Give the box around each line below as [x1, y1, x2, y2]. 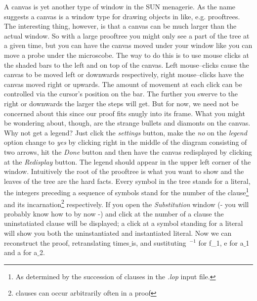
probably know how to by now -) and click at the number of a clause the [4, 208, 224, 218]
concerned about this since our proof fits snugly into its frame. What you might [4, 108, 245, 118]
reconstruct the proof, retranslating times [4, 237, 129, 248]
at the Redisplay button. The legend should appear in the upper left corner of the [4, 156, 251, 167]
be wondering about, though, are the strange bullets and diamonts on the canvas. [4, 118, 251, 128]
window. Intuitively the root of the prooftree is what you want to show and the [4, 166, 244, 176]
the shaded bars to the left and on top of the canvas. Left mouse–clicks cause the [4, 59, 249, 70]
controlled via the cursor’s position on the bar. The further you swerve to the [4, 88, 238, 99]
